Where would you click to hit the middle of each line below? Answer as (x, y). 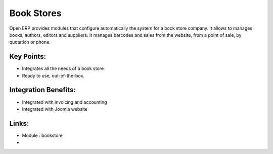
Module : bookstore (42, 135)
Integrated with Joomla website (55, 109)
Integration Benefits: (42, 90)
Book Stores (35, 13)
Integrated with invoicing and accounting (64, 102)
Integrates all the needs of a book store (63, 68)
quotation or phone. (30, 42)
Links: (19, 123)
